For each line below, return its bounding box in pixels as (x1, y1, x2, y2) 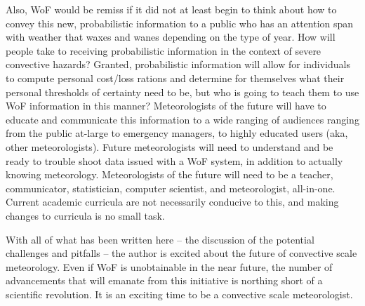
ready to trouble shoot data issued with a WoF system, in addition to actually (6, 153, 343, 168)
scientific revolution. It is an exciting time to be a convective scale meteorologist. (6, 286, 353, 301)
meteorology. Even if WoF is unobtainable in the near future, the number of (6, 259, 333, 274)
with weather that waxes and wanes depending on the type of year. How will (6, 29, 336, 44)
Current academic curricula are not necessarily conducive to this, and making (6, 194, 339, 209)
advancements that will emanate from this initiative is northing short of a (6, 273, 323, 288)
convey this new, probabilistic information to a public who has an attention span (6, 15, 354, 30)
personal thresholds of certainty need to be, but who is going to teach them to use (6, 84, 359, 99)
